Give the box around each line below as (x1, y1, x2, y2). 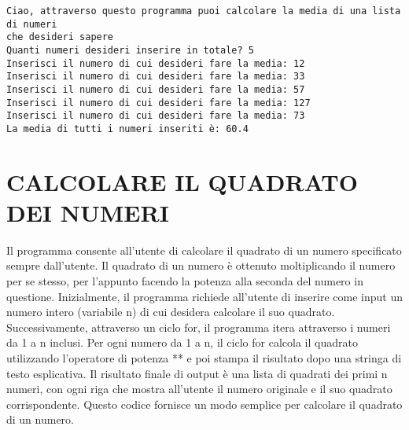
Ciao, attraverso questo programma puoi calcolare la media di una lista (6, 6, 401, 17)
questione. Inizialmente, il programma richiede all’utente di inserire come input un (6, 288, 403, 304)
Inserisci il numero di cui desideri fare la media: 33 (6, 71, 305, 83)
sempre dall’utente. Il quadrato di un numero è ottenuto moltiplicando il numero (6, 257, 396, 274)
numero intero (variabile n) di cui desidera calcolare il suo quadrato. (6, 303, 335, 320)
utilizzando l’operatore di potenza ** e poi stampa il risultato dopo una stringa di (6, 350, 402, 366)
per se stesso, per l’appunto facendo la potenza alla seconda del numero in (6, 273, 363, 289)
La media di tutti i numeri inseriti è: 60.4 (6, 123, 249, 134)
